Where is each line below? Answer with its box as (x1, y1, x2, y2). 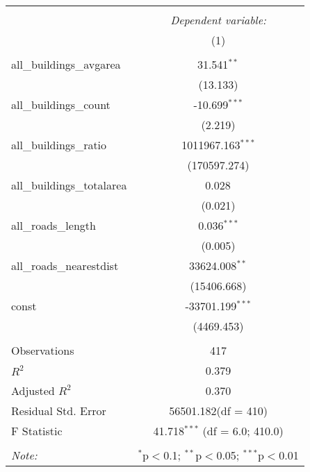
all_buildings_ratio (11, 137, 107, 153)
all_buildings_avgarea (11, 56, 121, 72)
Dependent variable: (170, 12, 266, 28)
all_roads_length (11, 217, 96, 233)
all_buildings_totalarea (11, 177, 127, 193)
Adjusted (11, 382, 55, 398)
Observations (11, 342, 74, 358)
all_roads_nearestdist (11, 258, 119, 273)
